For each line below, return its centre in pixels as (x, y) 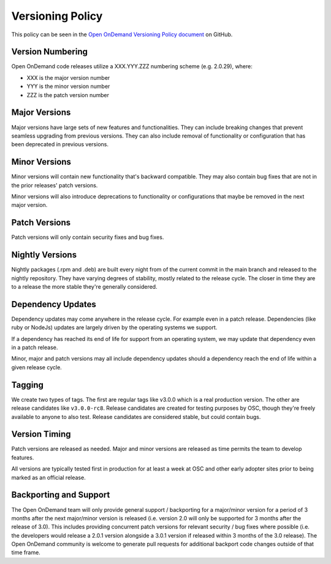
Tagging (28, 385)
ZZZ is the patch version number (68, 95)
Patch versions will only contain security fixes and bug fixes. (88, 237)
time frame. (26, 552)
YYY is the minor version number (68, 87)
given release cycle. (37, 367)
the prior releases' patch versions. (55, 185)
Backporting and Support (61, 495)
